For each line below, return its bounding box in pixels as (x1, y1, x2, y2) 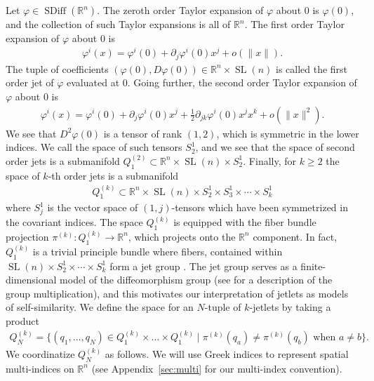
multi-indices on (6, 361, 74, 375)
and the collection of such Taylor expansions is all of (6, 17, 231, 31)
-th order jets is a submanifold (48, 168, 179, 182)
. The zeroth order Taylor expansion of (97, 3, 264, 17)
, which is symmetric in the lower (216, 126, 359, 140)
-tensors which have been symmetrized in (171, 200, 348, 215)
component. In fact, (253, 229, 338, 243)
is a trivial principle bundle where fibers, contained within (32, 243, 283, 258)
